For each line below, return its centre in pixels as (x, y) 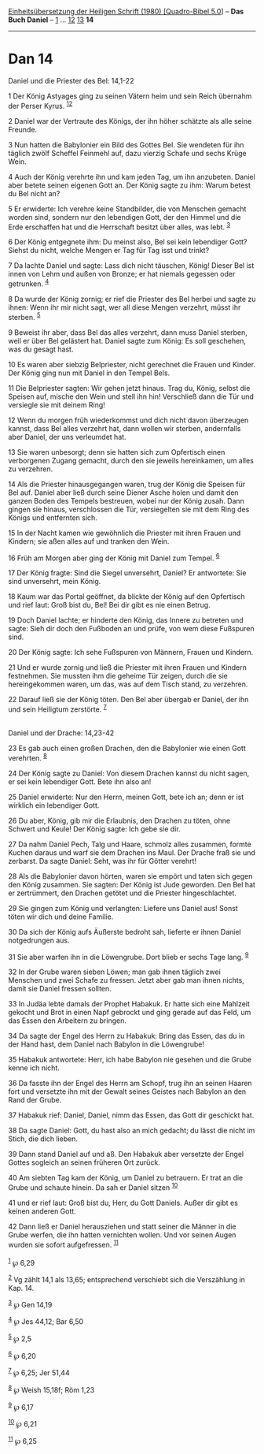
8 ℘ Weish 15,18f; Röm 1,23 (51, 1389)
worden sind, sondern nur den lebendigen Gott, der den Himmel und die (125, 217)
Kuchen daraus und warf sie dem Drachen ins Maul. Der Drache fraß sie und (132, 852)
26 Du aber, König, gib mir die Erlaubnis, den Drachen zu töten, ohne (119, 820)
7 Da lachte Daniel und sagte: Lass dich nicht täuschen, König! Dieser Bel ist (131, 266)
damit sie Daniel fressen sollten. (60, 989)
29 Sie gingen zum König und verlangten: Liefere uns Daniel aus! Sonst (123, 908)
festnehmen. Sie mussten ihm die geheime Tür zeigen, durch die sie (118, 676)
